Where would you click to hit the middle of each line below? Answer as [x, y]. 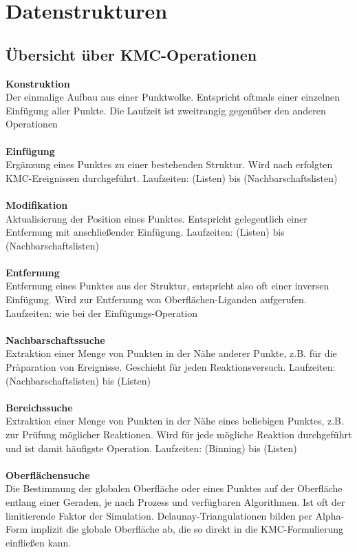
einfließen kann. [39, 542]
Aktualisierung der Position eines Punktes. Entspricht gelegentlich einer [156, 218]
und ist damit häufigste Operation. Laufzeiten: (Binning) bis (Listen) [151, 448]
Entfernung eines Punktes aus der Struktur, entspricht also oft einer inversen [167, 286]
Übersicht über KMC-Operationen [131, 54]
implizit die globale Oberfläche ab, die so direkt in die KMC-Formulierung [187, 529]
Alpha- [330, 515]
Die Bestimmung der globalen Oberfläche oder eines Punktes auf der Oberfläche [174, 488]
